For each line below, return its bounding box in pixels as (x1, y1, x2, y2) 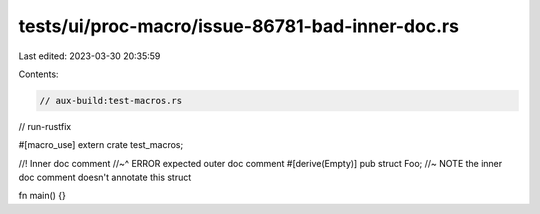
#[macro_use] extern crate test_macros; (18, 139, 184, 151)
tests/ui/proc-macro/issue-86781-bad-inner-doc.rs (18, 15, 460, 37)
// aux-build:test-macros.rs (39, 95, 183, 106)
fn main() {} (18, 190, 67, 202)
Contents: (18, 68, 59, 80)
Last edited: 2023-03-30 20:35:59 (18, 50, 161, 62)
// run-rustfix (18, 120, 72, 132)
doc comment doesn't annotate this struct (18, 171, 192, 184)
